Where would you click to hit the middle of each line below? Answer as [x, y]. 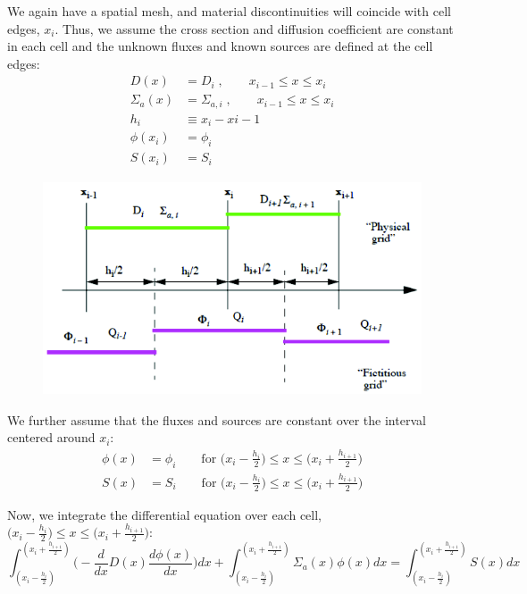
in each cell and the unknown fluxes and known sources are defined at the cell [220, 46]
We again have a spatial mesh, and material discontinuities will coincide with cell [229, 11]
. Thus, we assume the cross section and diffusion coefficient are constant [254, 28]
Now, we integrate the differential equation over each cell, [165, 514]
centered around [51, 437]
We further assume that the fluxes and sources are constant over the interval [217, 419]
